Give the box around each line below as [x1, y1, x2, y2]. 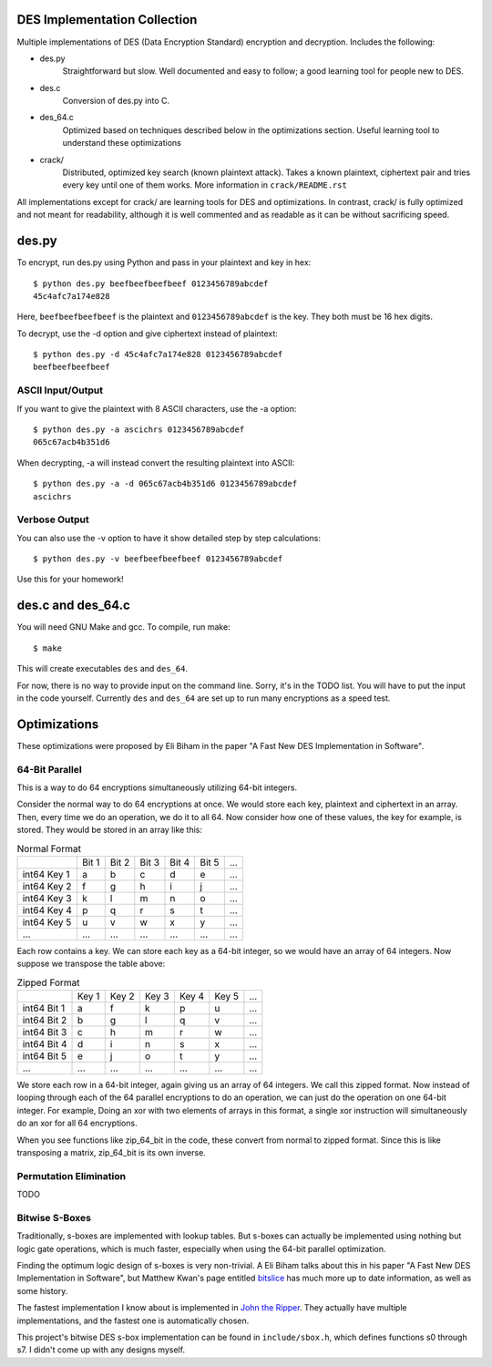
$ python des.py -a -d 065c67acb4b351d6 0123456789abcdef [33, 478, 298, 489]
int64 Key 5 [22, 916, 72, 929]
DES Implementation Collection [16, 12, 198, 27]
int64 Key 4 [22, 903, 73, 916]
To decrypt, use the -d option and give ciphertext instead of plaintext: [16, 328, 278, 339]
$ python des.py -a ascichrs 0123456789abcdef [33, 424, 245, 435]
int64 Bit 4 [22, 1038, 67, 1051]
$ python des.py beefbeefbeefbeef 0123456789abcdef [33, 278, 269, 289]
